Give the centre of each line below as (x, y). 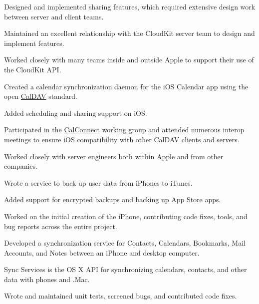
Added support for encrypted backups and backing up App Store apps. (113, 199)
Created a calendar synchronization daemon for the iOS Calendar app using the (126, 86)
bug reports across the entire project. (61, 226)
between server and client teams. (54, 16)
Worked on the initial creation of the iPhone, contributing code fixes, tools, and (126, 216)
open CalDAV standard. (41, 96)
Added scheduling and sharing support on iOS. (76, 113)
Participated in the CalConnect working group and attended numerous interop (124, 130)
